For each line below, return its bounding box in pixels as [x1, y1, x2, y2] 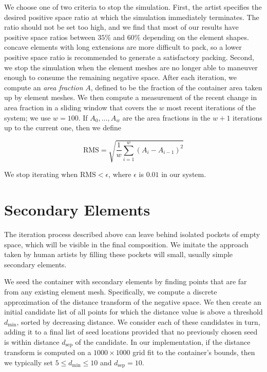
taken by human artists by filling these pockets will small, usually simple [4, 249, 233, 260]
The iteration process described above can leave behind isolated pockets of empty [4, 228, 260, 239]
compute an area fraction [4, 82, 83, 92]
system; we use [4, 112, 51, 123]
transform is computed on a [4, 347, 91, 358]
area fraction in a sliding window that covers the [4, 102, 157, 112]
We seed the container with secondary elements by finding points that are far [4, 276, 247, 287]
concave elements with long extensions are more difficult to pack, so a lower [4, 42, 242, 52]
